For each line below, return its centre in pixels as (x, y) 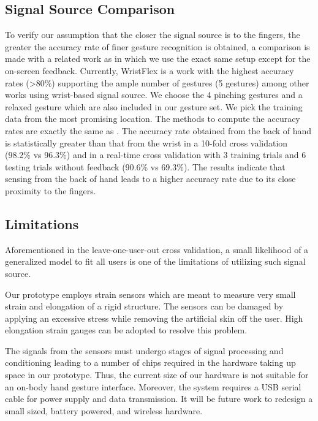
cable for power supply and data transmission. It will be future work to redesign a (159, 399)
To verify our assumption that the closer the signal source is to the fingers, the (153, 35)
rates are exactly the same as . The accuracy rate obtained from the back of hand (158, 130)
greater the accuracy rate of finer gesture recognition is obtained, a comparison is (157, 46)
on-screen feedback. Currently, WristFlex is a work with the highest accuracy (150, 70)
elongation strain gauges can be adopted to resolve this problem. (126, 330)
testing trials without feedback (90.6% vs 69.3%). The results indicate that (145, 166)
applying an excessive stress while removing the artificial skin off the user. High (154, 318)
